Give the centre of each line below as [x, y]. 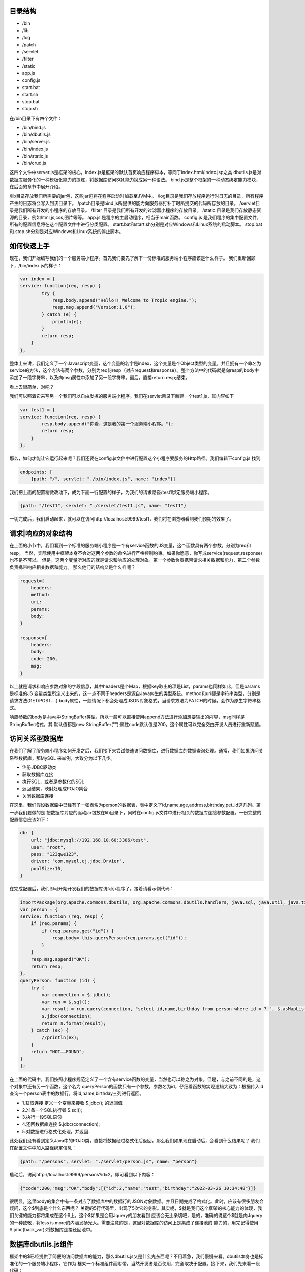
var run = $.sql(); [66, 1002]
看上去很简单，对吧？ [32, 387]
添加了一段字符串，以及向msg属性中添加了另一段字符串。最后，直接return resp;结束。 [100, 378]
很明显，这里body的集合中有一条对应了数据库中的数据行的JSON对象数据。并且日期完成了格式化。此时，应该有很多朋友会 [136, 1201]
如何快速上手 [29, 246]
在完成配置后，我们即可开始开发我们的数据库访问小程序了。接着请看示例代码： [92, 889]
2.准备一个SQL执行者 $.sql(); [52, 1110]
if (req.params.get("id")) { [78, 931]
